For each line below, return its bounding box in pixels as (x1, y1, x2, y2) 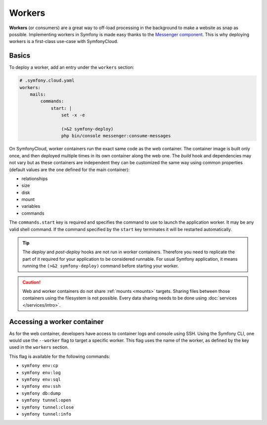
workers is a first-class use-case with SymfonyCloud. (9, 39, 119, 45)
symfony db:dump (21, 390, 61, 396)
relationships (21, 176, 48, 182)
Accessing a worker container (9, 317, 104, 326)
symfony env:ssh (21, 383, 61, 389)
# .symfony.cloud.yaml (19, 78, 75, 84)
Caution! (22, 279, 41, 285)
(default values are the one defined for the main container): (9, 166, 130, 173)
